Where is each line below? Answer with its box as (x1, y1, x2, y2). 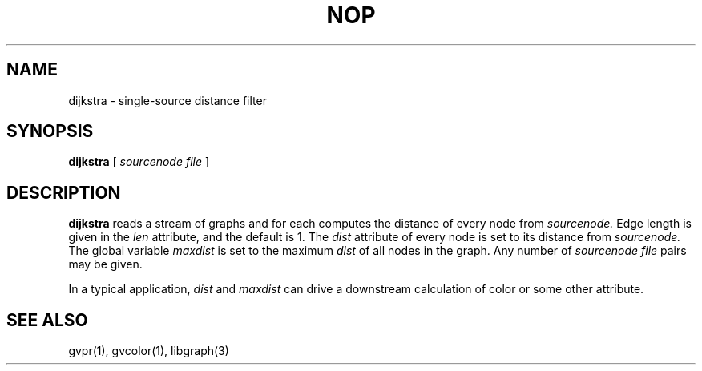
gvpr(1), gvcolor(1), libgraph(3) (68, 344, 229, 358)
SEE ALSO (6, 309, 88, 330)
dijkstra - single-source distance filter (68, 93, 267, 107)
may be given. (68, 257, 143, 272)
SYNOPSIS (6, 121, 94, 142)
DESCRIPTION (6, 182, 121, 203)
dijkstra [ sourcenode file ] (68, 155, 210, 169)
